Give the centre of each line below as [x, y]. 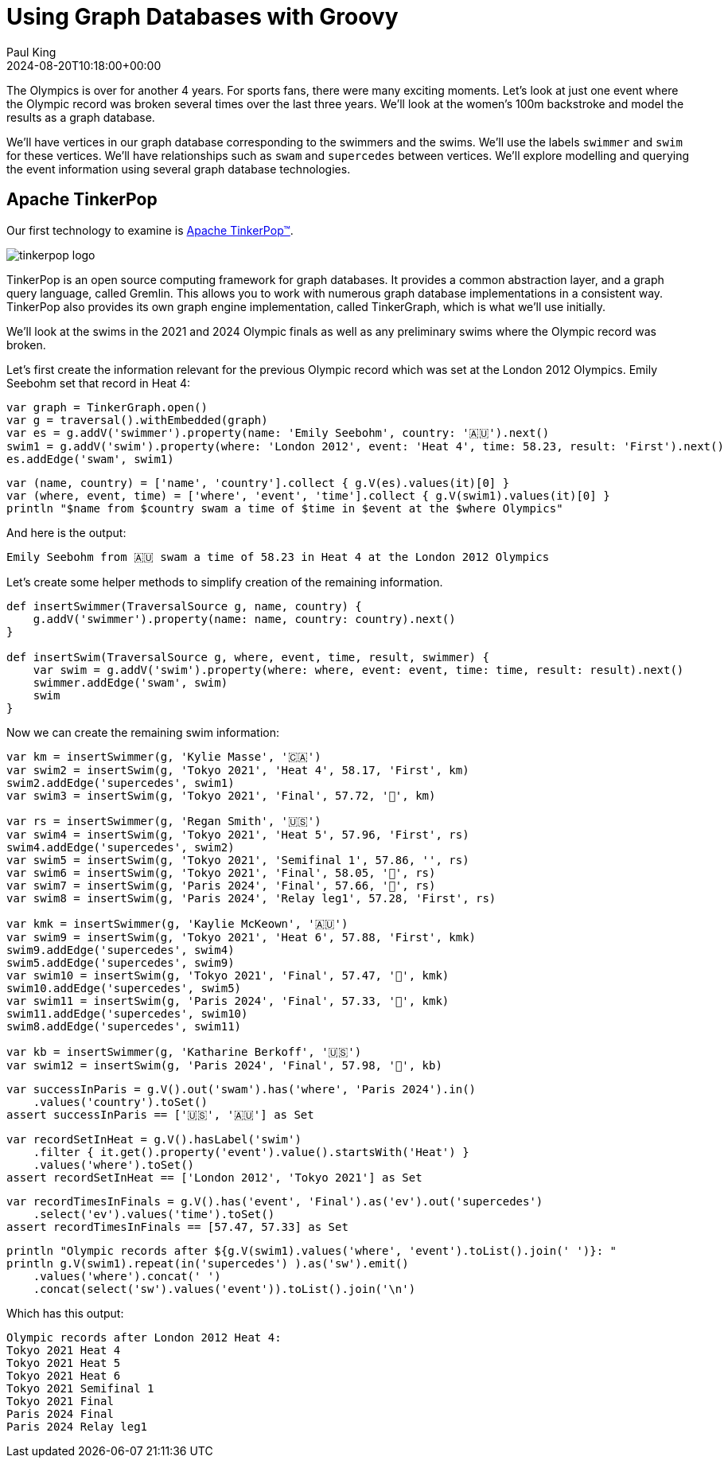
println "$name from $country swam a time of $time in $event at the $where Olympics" [285, 508]
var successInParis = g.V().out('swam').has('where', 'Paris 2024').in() [241, 1089]
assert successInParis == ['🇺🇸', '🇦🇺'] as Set [160, 1114]
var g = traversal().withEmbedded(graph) [137, 420]
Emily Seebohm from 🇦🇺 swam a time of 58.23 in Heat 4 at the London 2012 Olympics [278, 557]
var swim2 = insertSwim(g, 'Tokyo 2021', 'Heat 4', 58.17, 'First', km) [238, 770]
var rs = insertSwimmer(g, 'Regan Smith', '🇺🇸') [164, 821]
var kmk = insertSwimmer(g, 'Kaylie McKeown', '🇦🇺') [177, 923]
